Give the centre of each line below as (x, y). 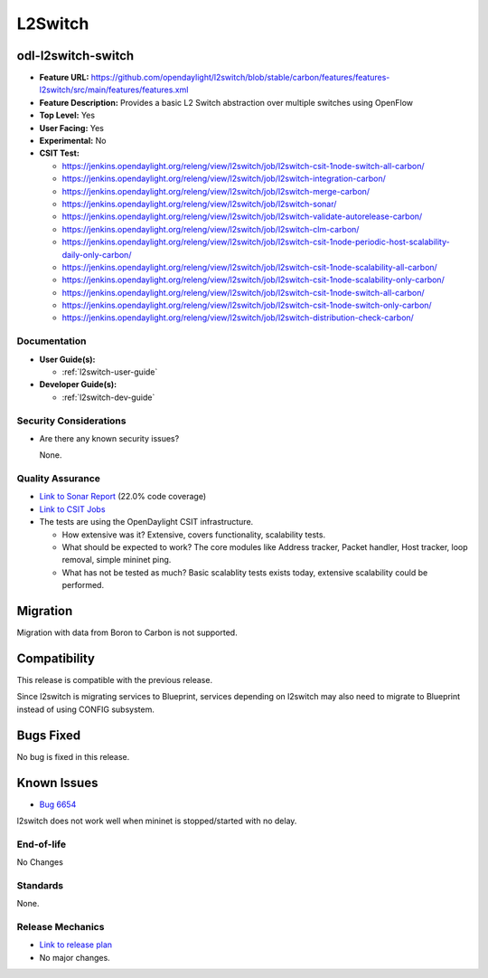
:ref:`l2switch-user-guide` (110, 372)
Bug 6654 (58, 804)
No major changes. (75, 957)
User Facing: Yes (71, 128)
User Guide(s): (67, 359)
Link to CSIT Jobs (72, 509)
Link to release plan (76, 945)
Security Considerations (71, 421)
